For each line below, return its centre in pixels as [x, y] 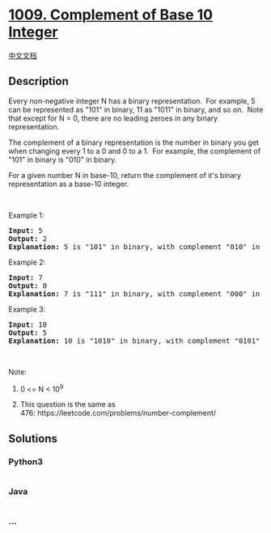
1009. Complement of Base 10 [110, 15]
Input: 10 [28, 324]
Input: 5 [25, 231]
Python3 [25, 461]
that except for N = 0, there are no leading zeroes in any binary [113, 118]
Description [38, 81]
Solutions [33, 438]
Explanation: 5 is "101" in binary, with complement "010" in [134, 247]
